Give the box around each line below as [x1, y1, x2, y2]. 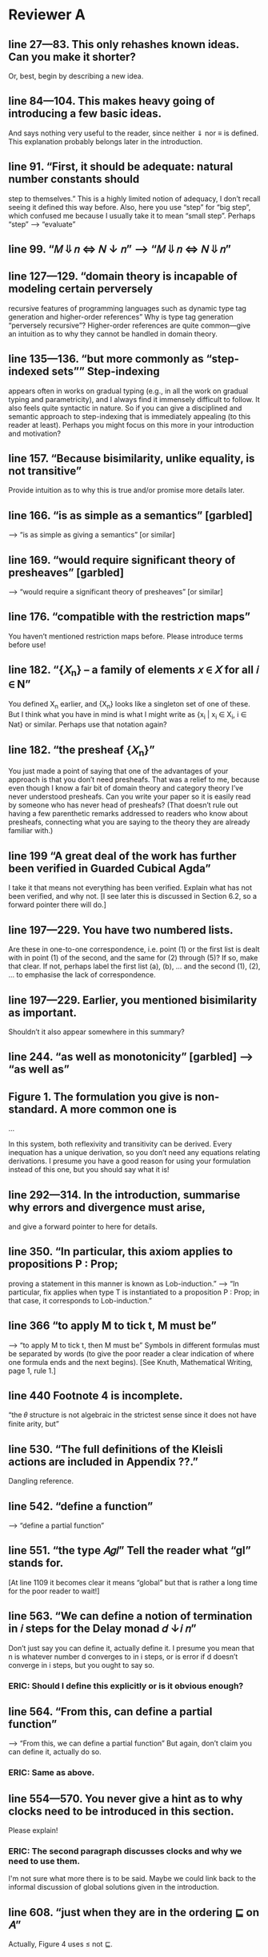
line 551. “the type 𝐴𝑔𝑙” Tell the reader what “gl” [8, 1544, 251, 1557]
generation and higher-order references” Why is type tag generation [8, 312, 234, 321]
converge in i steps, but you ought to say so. [8, 1660, 154, 1669]
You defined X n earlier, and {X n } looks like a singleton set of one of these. [8, 699, 250, 711]
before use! [8, 639, 46, 650]
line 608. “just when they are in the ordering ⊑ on [8, 1905, 260, 1919]
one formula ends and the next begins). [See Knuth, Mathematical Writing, [8, 1357, 254, 1367]
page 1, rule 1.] [8, 1366, 56, 1375]
